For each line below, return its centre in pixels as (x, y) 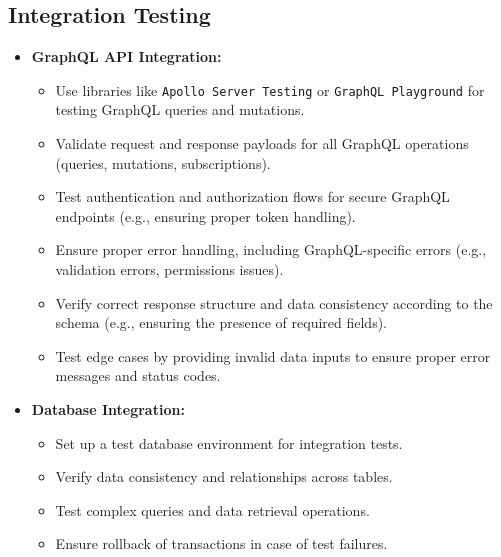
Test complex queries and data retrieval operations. (212, 509)
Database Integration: (108, 408)
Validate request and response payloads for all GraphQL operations (262, 143)
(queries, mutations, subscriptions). (163, 162)
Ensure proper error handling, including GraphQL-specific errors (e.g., (271, 249)
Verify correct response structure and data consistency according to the (274, 302)
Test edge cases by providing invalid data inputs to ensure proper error (273, 355)
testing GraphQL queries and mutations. (180, 109)
